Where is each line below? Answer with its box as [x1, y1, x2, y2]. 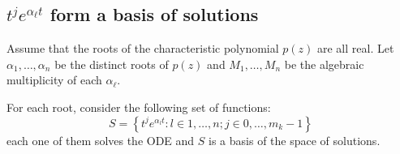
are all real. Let [316, 40, 394, 57]
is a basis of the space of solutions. [209, 131, 381, 148]
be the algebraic [284, 55, 364, 72]
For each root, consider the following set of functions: [6, 98, 271, 115]
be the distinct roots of [54, 55, 169, 72]
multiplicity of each [6, 71, 102, 88]
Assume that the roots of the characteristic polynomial [6, 40, 279, 57]
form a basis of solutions [49, 2, 259, 27]
